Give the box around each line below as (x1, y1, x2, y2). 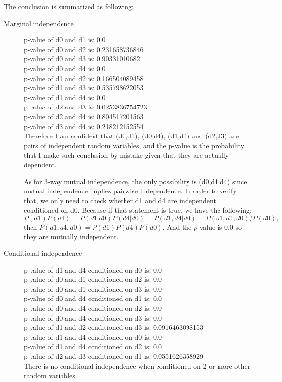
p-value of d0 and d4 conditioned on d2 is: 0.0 (24, 303, 162, 313)
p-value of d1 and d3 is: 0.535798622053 (24, 82, 144, 93)
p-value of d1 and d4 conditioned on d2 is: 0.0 (24, 341, 162, 352)
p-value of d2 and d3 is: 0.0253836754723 (24, 102, 147, 112)
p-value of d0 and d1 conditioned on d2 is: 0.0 (24, 274, 162, 284)
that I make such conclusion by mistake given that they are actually (24, 150, 229, 160)
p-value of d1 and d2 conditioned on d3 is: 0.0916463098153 (24, 322, 203, 332)
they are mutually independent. (24, 231, 119, 242)
